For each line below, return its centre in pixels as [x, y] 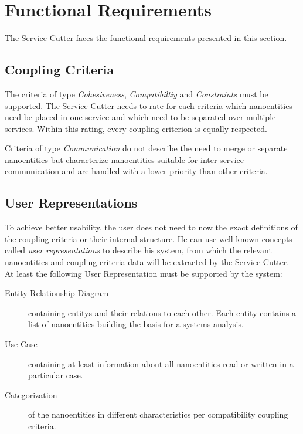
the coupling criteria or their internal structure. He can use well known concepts [149, 238]
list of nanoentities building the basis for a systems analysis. [136, 324]
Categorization [31, 394]
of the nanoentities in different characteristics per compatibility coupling [158, 414]
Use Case [21, 344]
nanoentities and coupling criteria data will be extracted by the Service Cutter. [147, 262]
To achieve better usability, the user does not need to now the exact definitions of [151, 227]
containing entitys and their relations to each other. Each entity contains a [162, 312]
